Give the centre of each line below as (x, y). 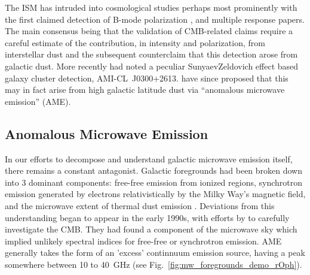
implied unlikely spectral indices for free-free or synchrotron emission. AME (143, 241)
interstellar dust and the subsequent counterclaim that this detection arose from (151, 54)
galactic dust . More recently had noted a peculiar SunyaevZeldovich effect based (152, 66)
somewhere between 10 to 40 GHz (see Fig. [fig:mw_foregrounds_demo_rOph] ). (154, 264)
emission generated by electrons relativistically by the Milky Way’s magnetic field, (155, 194)
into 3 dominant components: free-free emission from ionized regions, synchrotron (154, 182)
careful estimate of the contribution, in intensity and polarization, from (135, 42)
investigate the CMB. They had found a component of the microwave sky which (151, 229)
